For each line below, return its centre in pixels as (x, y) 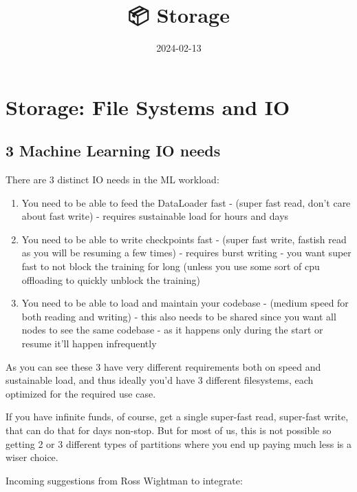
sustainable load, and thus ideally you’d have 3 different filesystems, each (160, 380)
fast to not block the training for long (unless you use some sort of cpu (171, 266)
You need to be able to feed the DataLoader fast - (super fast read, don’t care (186, 202)
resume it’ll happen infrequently (89, 344)
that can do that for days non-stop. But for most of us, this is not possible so (169, 430)
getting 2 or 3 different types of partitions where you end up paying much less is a (178, 443)
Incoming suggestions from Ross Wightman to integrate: (124, 480)
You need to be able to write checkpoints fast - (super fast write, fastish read (184, 239)
